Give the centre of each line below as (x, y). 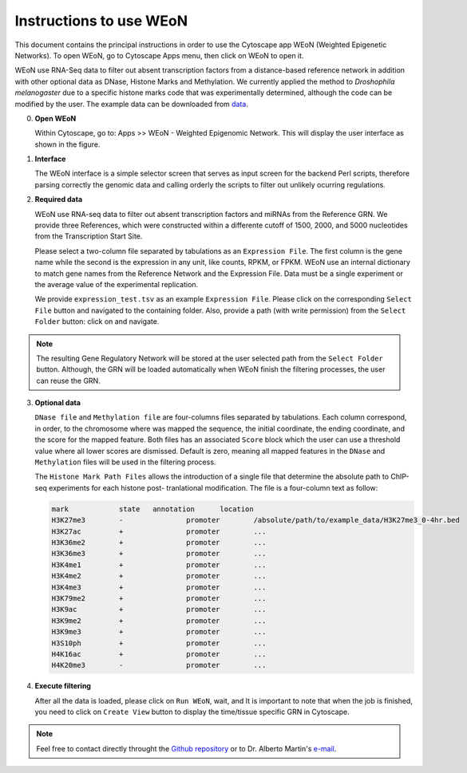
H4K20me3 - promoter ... (159, 665)
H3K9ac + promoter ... (159, 609)
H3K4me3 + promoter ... (159, 587)
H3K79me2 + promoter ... (159, 598)
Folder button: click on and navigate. (97, 321)
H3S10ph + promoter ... (159, 643)
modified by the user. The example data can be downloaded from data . (132, 104)
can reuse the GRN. (69, 381)
